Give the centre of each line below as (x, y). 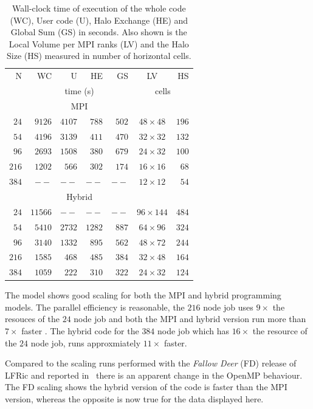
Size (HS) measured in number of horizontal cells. (99, 56)
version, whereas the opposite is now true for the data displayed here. (134, 399)
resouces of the (33, 319)
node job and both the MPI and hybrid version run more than (190, 319)
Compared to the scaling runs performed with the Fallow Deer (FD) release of (151, 363)
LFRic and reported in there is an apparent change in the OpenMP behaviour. (154, 375)
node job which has (193, 331)
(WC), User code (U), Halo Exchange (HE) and (99, 20)
